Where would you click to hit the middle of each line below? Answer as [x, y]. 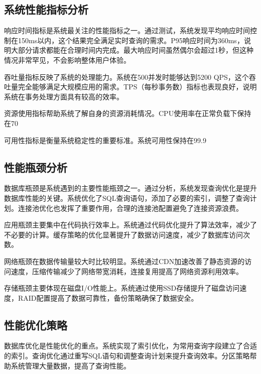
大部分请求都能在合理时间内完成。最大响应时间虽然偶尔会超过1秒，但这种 [132, 50]
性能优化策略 [36, 325]
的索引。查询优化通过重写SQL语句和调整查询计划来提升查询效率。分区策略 [127, 356]
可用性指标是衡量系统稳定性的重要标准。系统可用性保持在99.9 [105, 140]
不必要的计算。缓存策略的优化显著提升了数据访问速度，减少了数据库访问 [123, 234]
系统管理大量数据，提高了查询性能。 [71, 365]
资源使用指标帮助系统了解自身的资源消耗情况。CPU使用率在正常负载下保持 [128, 113]
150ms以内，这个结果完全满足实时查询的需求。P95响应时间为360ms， [131, 40]
